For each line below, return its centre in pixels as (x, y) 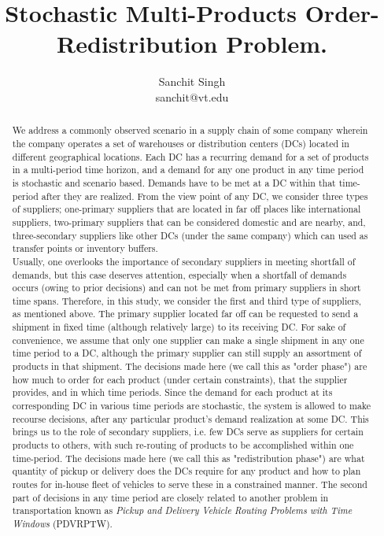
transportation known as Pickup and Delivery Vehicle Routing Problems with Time (182, 510)
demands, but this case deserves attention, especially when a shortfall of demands (179, 274)
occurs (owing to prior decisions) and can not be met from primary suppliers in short (186, 288)
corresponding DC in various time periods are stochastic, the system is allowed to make (192, 406)
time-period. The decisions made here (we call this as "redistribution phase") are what (188, 458)
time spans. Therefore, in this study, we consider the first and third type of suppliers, (187, 300)
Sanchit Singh (192, 81)
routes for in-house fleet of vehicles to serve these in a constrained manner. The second (190, 484)
